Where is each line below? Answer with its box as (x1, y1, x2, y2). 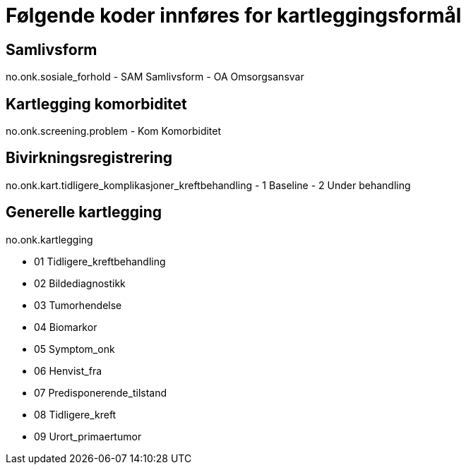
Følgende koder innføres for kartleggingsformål (6, 4, 462, 28)
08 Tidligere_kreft (34, 408, 116, 421)
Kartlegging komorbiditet (6, 95, 187, 113)
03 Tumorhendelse (34, 299, 122, 311)
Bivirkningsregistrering (6, 149, 172, 167)
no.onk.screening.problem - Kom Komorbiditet (6, 125, 222, 138)
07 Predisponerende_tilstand (34, 386, 167, 399)
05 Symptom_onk (34, 342, 115, 355)
